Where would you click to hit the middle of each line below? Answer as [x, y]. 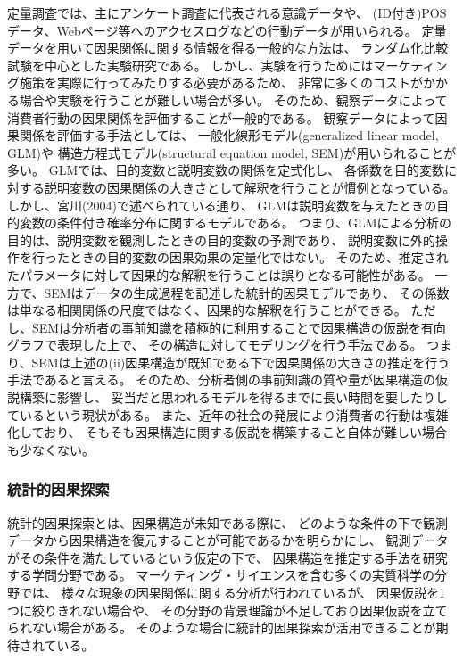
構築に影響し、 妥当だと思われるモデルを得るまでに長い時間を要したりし [233, 397]
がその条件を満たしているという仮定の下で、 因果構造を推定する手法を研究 [227, 557]
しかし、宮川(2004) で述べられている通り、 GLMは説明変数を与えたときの [222, 205]
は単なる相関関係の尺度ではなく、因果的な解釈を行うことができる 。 [207, 310]
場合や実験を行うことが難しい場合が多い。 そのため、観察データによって [233, 99]
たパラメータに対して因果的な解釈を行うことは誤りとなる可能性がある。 [219, 274]
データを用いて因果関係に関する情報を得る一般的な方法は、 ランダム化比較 [228, 48]
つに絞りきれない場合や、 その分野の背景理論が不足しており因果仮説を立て [227, 610]
